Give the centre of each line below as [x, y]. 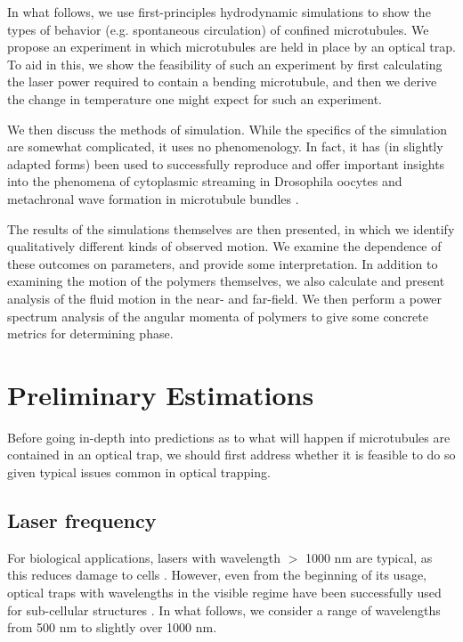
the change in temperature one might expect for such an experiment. [195, 98]
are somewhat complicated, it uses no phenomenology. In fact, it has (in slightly [225, 146]
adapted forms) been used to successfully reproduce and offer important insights [226, 163]
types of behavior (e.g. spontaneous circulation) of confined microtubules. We [218, 29]
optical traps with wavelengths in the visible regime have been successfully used [224, 592]
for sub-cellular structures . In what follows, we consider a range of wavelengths [224, 609]
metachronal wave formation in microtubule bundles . [153, 198]
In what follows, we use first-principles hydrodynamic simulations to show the [219, 12]
